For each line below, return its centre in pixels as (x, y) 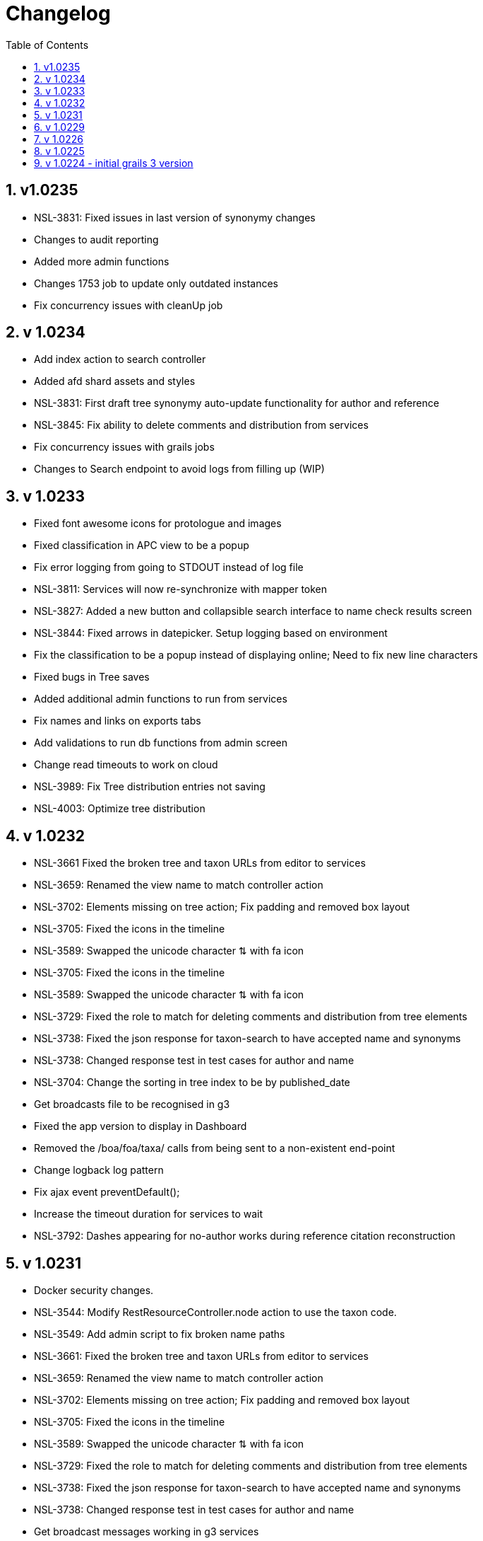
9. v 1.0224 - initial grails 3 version (114, 163)
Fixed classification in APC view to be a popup (142, 546)
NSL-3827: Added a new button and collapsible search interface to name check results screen (253, 611)
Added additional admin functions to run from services (161, 699)
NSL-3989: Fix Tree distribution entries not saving (150, 787)
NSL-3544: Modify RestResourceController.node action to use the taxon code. (215, 1312)
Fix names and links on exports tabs (118, 721)
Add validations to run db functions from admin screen (161, 743)
